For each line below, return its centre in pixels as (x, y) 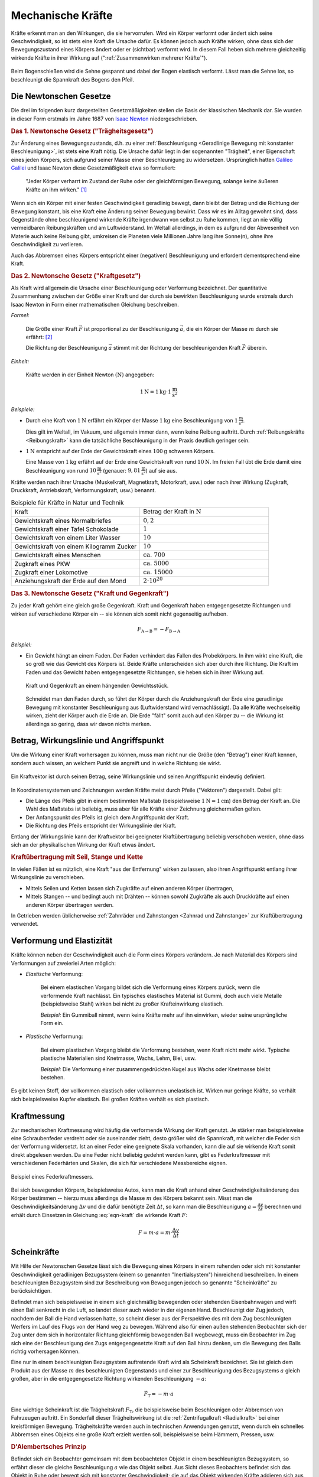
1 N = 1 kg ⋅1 (155, 392)
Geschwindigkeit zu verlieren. (47, 245)
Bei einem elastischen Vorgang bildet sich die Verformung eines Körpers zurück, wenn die (150, 987)
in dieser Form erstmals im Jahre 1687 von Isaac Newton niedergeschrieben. (104, 119)
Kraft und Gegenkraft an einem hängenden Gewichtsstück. (97, 685)
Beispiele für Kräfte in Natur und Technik (67, 502)
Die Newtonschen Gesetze (61, 97)
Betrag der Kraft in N (172, 512)
